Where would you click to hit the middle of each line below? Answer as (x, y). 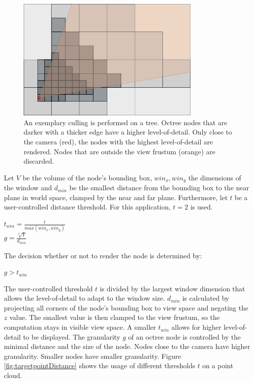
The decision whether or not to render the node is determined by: (103, 255)
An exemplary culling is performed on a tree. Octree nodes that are (126, 122)
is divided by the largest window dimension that (172, 288)
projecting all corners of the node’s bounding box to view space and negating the (126, 307)
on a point (218, 365)
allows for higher (196, 327)
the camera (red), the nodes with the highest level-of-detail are (118, 142)
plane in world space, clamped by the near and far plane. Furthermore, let (116, 197)
